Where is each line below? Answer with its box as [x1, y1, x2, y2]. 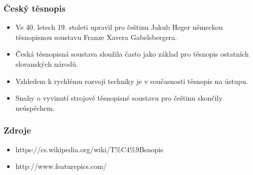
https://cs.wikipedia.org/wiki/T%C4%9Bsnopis [15, 144, 163, 154]
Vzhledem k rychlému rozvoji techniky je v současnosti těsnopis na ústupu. [15, 75, 248, 86]
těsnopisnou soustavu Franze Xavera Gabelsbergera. [15, 31, 177, 42]
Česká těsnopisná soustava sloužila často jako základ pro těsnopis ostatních [15, 49, 249, 59]
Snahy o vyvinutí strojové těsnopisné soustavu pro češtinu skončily [15, 93, 223, 103]
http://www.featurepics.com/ [15, 161, 107, 171]
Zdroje [4, 124, 31, 137]
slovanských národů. [15, 59, 78, 69]
